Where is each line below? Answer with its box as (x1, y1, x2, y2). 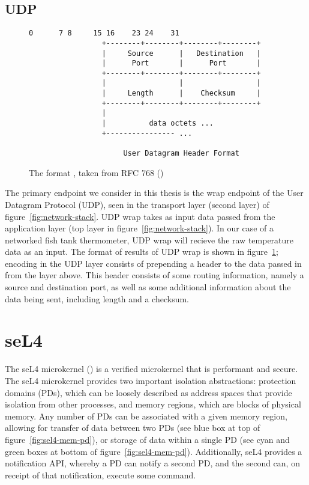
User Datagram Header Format (123, 149, 239, 158)
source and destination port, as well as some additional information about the (5, 281, 291, 293)
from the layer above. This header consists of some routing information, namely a (5, 269, 304, 281)
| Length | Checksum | (101, 89, 261, 98)
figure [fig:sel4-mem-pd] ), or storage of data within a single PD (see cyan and (5, 433, 290, 445)
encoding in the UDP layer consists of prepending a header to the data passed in (5, 257, 302, 269)
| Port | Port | (101, 59, 261, 68)
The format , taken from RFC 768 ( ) (29, 166, 164, 178)
